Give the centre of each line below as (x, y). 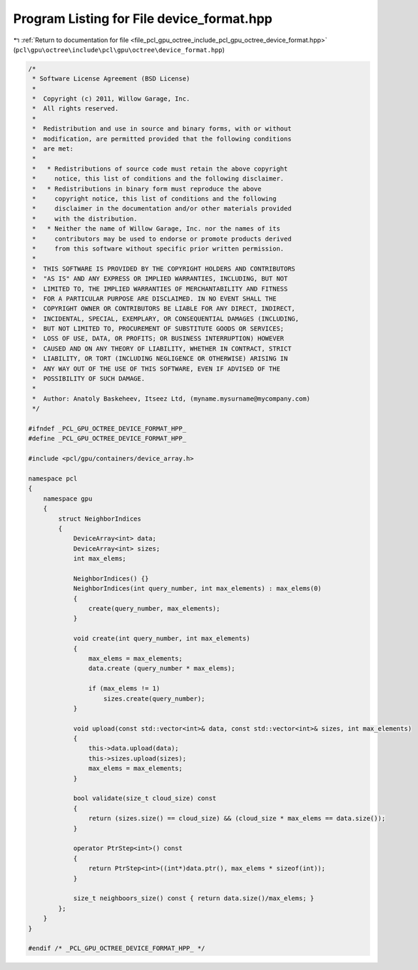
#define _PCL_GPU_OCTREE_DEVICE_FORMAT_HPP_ (107, 439)
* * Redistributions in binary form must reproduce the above (147, 189)
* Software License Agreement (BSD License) (111, 79)
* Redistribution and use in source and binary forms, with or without (162, 129)
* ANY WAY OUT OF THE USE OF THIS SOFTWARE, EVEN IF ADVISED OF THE (157, 369)
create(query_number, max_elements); (154, 609)
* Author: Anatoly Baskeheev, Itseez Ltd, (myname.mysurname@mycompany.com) (171, 399)
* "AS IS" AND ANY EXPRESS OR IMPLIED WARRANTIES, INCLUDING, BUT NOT (160, 279)
